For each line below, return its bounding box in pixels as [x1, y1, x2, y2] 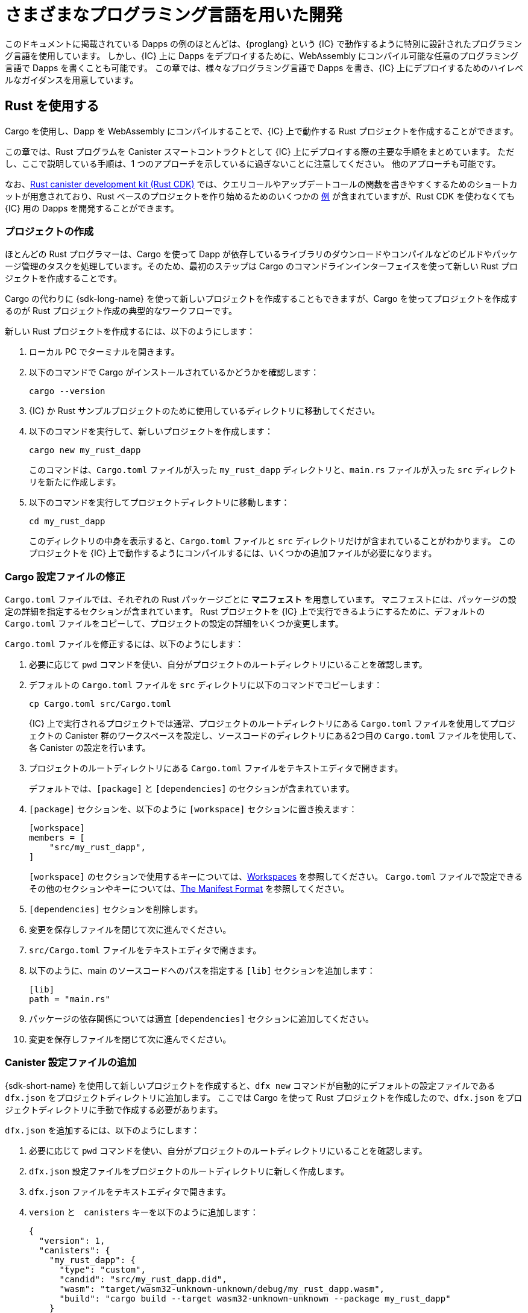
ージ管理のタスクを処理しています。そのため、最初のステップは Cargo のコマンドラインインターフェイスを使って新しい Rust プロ [5, 261, 518, 272]
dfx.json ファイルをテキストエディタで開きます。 [29, 1186, 231, 1197]
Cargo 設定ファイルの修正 [5, 570, 125, 583]
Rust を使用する [5, 98, 99, 114]
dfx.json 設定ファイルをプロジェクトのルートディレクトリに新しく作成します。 [29, 1165, 349, 1176]
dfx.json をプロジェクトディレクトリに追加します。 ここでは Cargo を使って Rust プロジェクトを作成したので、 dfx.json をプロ [5, 1092, 523, 1103]
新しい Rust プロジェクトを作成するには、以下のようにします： [5, 326, 256, 337]
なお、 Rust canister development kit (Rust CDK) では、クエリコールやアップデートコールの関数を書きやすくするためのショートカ [5, 178, 518, 189]
